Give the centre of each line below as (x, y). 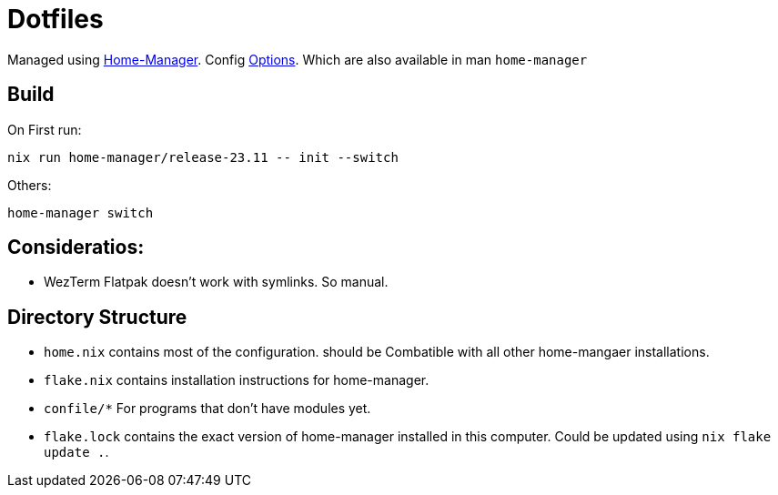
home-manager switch (81, 212)
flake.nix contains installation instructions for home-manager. (237, 380)
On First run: (45, 129)
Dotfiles (56, 19)
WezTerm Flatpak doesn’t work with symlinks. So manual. (216, 282)
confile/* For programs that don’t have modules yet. (207, 409)
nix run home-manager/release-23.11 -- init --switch (203, 157)
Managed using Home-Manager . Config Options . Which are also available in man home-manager (298, 59)
